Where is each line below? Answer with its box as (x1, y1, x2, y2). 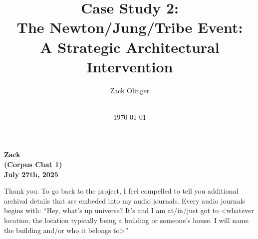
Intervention (86, 56, 173, 76)
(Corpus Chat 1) (4, 159, 62, 170)
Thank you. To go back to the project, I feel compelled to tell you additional (4, 186, 239, 196)
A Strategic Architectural (40, 36, 220, 57)
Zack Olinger (110, 85, 150, 95)
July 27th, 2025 (4, 169, 58, 179)
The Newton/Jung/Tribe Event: (16, 17, 243, 37)
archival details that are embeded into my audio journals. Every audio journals (4, 195, 245, 206)
